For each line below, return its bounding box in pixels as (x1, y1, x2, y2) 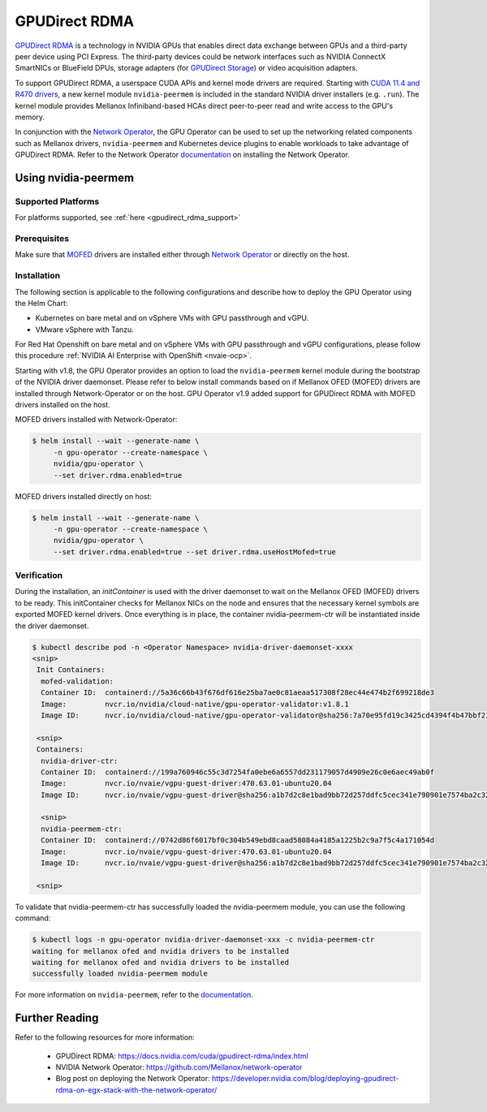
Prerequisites (15, 232, 69, 244)
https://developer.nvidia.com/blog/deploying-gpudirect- (211, 1074, 399, 1084)
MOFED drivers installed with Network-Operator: (15, 415, 178, 425)
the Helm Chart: (15, 298, 68, 308)
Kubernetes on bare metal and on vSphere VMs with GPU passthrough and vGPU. (35, 313, 309, 323)
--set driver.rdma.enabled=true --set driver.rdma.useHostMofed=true (53, 547, 337, 556)
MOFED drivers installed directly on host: (15, 491, 153, 501)
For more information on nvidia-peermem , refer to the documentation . (15, 990, 253, 1000)
